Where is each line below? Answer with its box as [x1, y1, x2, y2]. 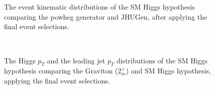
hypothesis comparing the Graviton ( [4, 65, 118, 76]
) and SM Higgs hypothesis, [126, 65, 211, 76]
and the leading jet [47, 55, 105, 65]
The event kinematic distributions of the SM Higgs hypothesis [4, 2, 195, 12]
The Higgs [4, 55, 36, 65]
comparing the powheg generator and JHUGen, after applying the [4, 11, 207, 22]
